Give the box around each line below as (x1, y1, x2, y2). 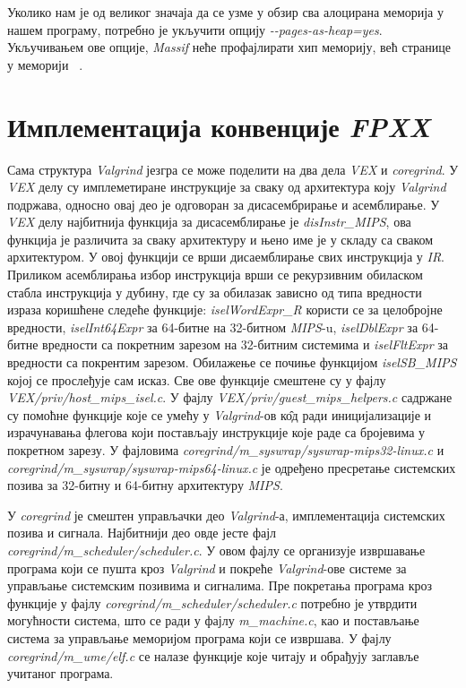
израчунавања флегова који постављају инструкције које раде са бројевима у (7, 423, 426, 442)
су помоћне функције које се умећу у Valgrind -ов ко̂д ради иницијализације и (7, 405, 432, 424)
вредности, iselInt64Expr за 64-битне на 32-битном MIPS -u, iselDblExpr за (7, 317, 419, 336)
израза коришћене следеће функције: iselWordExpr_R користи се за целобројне (7, 300, 443, 319)
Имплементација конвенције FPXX (7, 107, 431, 145)
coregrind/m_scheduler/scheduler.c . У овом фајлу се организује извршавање (7, 540, 426, 559)
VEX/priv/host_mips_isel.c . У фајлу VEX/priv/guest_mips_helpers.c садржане (7, 388, 453, 407)
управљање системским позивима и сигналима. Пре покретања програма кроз (7, 576, 432, 595)
